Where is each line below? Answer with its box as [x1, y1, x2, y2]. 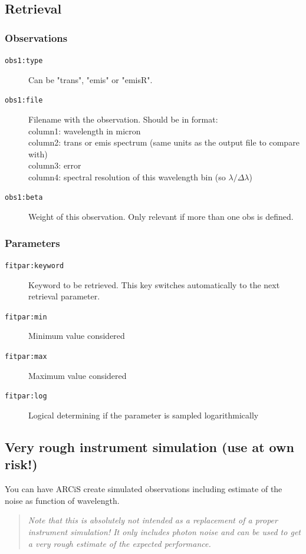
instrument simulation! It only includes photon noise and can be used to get [28, 525, 301, 537]
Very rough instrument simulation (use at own [5, 437, 294, 456]
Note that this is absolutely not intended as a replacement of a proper [28, 514, 278, 526]
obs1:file [5, 96, 43, 105]
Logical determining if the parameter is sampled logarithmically [28, 408, 259, 421]
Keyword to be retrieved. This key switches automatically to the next [28, 278, 280, 291]
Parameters [5, 235, 60, 250]
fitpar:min [5, 312, 47, 321]
